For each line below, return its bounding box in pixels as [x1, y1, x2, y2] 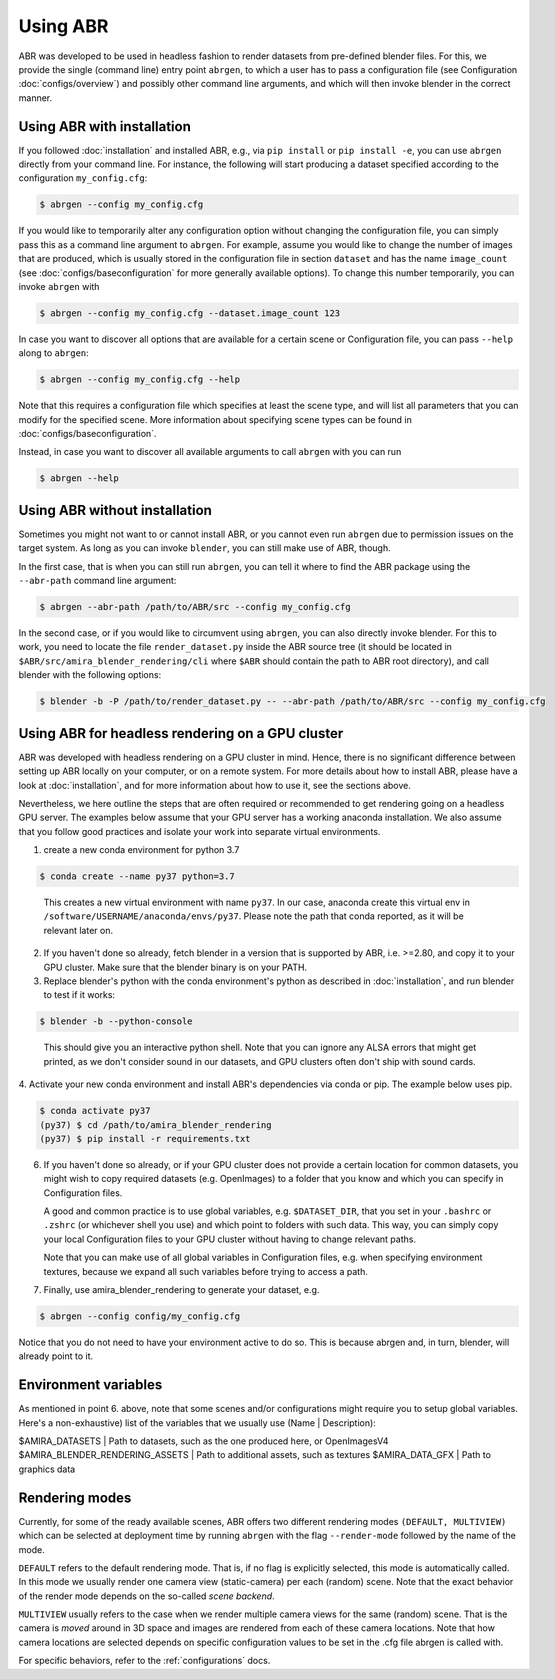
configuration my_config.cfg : [18, 172, 148, 184]
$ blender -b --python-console [39, 1016, 194, 1027]
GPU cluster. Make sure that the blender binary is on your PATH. [43, 961, 308, 973]
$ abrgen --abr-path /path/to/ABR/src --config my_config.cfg [39, 601, 351, 613]
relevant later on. [43, 924, 114, 936]
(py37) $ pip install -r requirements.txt [39, 1133, 251, 1144]
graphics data [18, 1463, 76, 1475]
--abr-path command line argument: [18, 575, 177, 587]
